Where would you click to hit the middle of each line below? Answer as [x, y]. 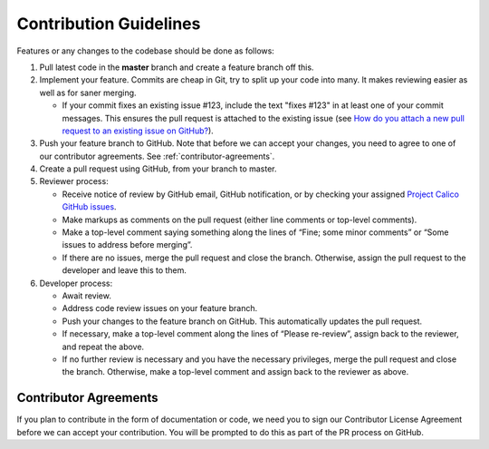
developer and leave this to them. [125, 270]
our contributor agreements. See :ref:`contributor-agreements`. [157, 156]
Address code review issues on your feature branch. [160, 308]
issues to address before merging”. [127, 245]
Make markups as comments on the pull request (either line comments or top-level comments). [240, 220]
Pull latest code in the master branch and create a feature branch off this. [177, 67]
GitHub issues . [89, 207]
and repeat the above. [103, 347]
